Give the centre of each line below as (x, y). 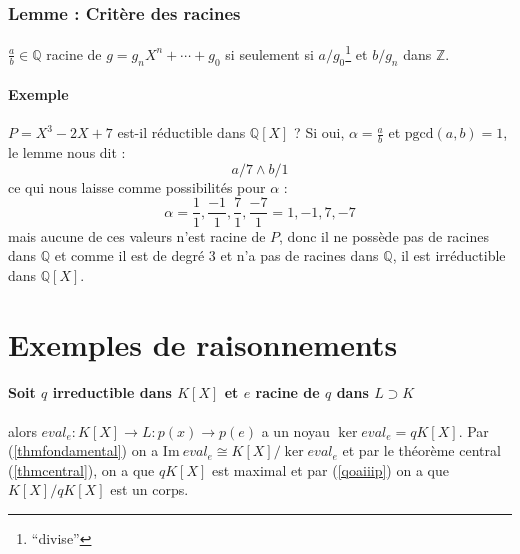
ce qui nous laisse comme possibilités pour (137, 186)
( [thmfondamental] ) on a (83, 450)
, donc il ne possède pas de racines (384, 235)
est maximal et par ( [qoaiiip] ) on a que (330, 469)
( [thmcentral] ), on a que (81, 469)
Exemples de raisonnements (203, 343)
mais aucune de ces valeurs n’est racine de (137, 235)
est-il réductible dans (181, 132)
